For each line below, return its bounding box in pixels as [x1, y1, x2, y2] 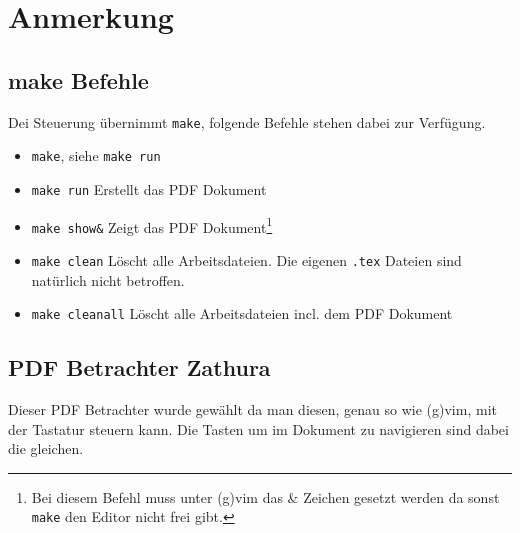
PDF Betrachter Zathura [8, 352, 271, 383]
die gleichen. [8, 438, 84, 459]
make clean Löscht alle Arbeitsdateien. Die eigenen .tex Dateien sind [31, 249, 462, 270]
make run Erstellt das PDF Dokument [31, 178, 267, 199]
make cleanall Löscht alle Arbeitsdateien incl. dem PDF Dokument [31, 303, 453, 324]
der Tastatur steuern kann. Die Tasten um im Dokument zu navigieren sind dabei [8, 418, 509, 439]
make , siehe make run [31, 145, 161, 166]
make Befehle [8, 64, 149, 95]
